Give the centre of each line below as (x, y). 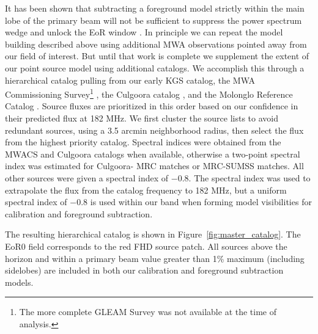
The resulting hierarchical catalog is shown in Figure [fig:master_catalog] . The (153, 234)
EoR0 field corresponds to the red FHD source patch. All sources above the (146, 246)
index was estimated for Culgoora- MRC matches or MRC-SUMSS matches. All (154, 166)
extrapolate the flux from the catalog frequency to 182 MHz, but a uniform (146, 190)
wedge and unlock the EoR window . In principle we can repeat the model (144, 32)
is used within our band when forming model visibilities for (201, 202)
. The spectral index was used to (250, 177)
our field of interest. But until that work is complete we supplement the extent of (157, 56)
